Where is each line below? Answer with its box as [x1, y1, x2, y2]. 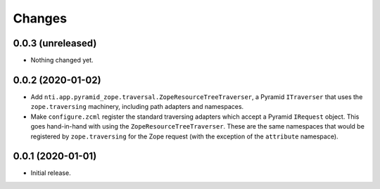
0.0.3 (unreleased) [13, 37, 97, 49]
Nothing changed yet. [30, 56, 94, 65]
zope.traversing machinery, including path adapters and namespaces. [30, 103, 244, 111]
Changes [13, 11, 67, 26]
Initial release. [30, 169, 71, 177]
